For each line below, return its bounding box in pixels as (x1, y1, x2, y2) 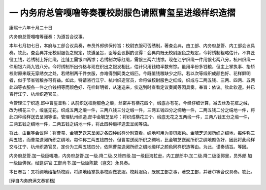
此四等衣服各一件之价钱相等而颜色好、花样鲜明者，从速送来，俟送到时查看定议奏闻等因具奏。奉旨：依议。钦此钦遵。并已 (9, 84, 255, 90)
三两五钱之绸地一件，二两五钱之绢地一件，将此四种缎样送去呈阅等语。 (9, 121, 152, 127)
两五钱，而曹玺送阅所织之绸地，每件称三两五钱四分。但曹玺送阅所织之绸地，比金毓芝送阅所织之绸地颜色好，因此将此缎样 (9, 137, 255, 143)
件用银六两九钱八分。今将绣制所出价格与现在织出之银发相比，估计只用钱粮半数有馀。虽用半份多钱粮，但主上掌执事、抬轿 (9, 63, 255, 69)
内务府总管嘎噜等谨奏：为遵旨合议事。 (9, 34, 87, 39)
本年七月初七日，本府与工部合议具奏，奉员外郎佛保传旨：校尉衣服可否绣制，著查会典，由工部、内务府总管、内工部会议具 (9, 42, 255, 49)
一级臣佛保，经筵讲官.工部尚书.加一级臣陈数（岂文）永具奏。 (9, 159, 133, 165)
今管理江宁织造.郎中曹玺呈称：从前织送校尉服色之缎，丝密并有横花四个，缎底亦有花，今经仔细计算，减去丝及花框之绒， (9, 100, 252, 106)
